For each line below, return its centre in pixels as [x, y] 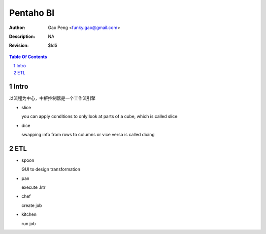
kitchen [29, 214]
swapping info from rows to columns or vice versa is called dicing [88, 134]
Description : [22, 36]
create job [32, 205]
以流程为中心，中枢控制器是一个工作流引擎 [52, 98]
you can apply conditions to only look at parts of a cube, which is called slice [100, 117]
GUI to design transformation [51, 169]
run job [29, 223]
